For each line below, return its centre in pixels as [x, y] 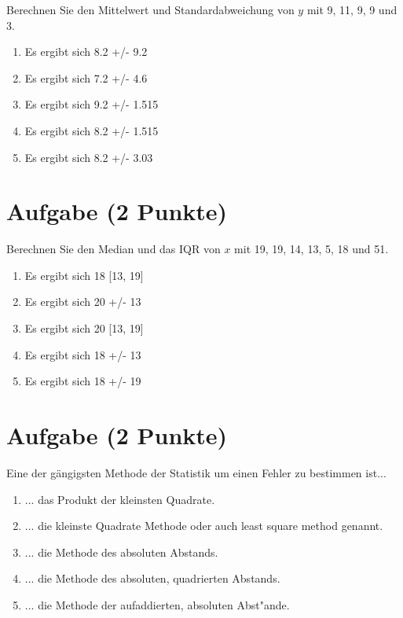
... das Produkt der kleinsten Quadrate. [120, 499]
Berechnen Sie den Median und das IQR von [114, 249]
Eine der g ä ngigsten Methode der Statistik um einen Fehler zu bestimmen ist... [196, 472]
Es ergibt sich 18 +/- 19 [83, 381]
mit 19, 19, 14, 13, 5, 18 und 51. [311, 249]
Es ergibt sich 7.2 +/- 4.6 [86, 77]
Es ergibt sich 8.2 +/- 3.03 [89, 157]
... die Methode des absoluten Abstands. [121, 552]
